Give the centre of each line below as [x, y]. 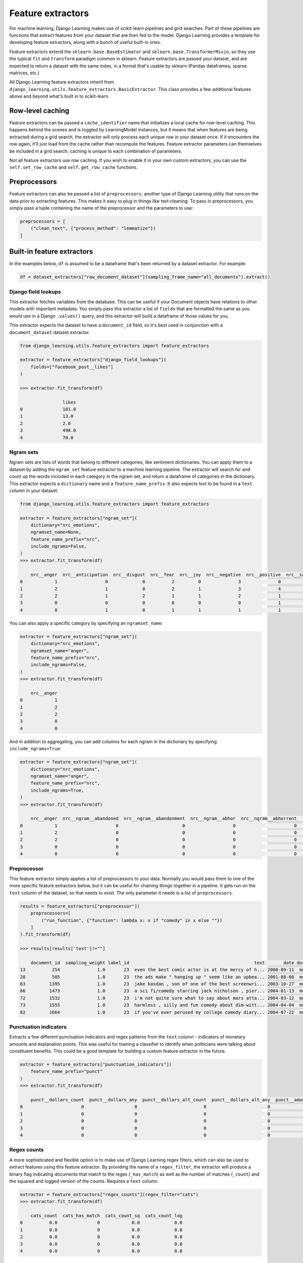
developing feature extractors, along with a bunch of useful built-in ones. [85, 42]
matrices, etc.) [24, 73]
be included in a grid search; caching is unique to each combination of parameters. [96, 151]
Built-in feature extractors [51, 252]
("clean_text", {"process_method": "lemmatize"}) [93, 228]
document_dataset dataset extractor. [50, 332]
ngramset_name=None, [56, 532]
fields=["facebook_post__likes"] [72, 367]
